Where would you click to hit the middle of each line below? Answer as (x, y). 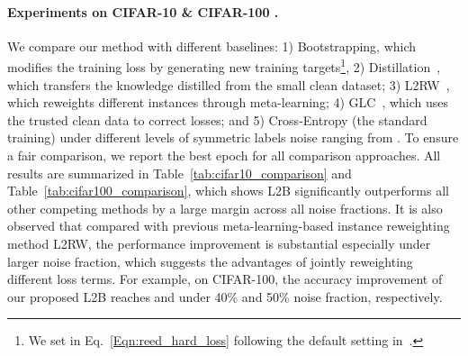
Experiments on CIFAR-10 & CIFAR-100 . (143, 11)
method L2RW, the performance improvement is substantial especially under (219, 243)
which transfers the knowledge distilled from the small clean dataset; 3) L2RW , (229, 84)
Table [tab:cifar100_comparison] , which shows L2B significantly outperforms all (228, 191)
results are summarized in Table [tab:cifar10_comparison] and (180, 173)
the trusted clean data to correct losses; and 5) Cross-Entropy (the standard (217, 119)
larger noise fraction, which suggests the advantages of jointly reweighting (210, 261)
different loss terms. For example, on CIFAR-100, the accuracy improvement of (225, 279)
